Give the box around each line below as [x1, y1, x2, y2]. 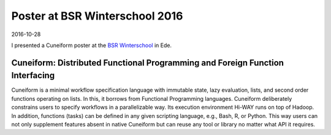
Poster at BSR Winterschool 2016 [11, 9, 183, 23]
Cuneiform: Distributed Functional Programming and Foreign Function [11, 57, 284, 68]
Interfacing [11, 70, 55, 81]
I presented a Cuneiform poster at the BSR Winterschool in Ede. [11, 42, 172, 49]
